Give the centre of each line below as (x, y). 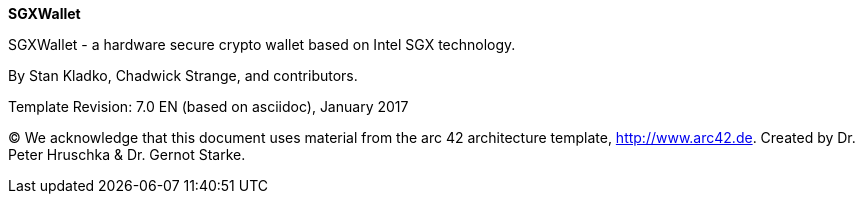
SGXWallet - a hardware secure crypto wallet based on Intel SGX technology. (262, 44)
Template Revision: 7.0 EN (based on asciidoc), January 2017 (208, 106)
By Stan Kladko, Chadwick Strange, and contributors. (183, 75)
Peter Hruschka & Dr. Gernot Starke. (127, 154)
